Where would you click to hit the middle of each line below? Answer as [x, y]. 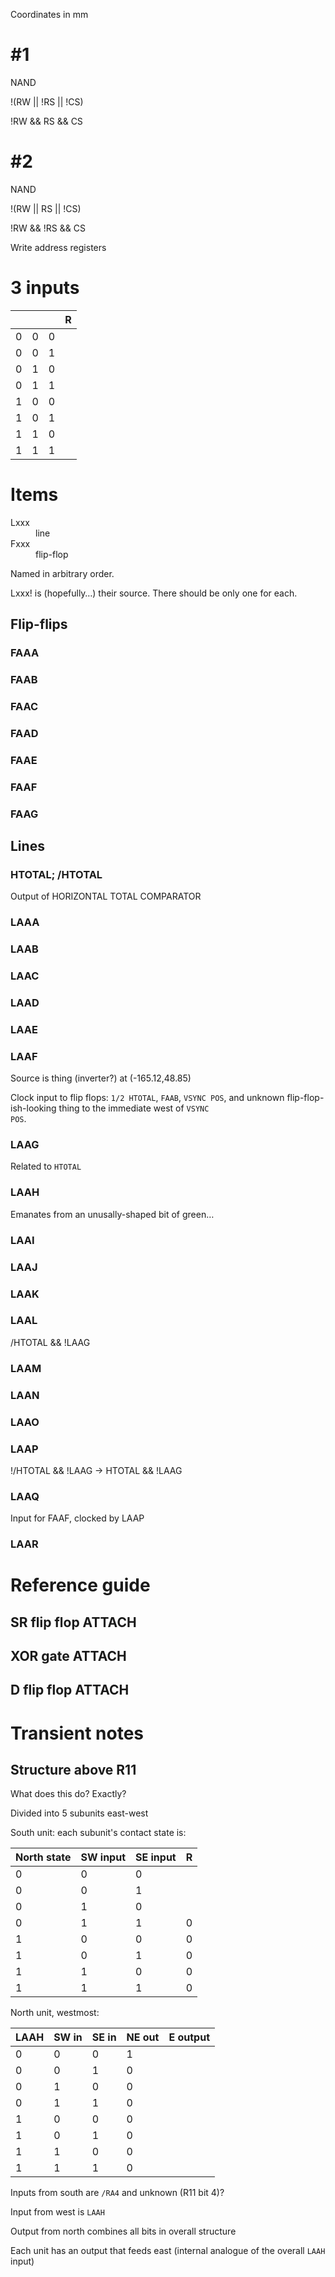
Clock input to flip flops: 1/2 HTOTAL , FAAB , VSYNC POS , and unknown [147, 1098]
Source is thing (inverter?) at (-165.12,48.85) [101, 1078]
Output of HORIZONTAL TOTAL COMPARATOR [106, 896]
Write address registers [58, 247]
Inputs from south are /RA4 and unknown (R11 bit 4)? [117, 2193]
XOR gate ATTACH [68, 1656]
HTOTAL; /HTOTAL [56, 874]
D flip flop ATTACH [70, 1690]
